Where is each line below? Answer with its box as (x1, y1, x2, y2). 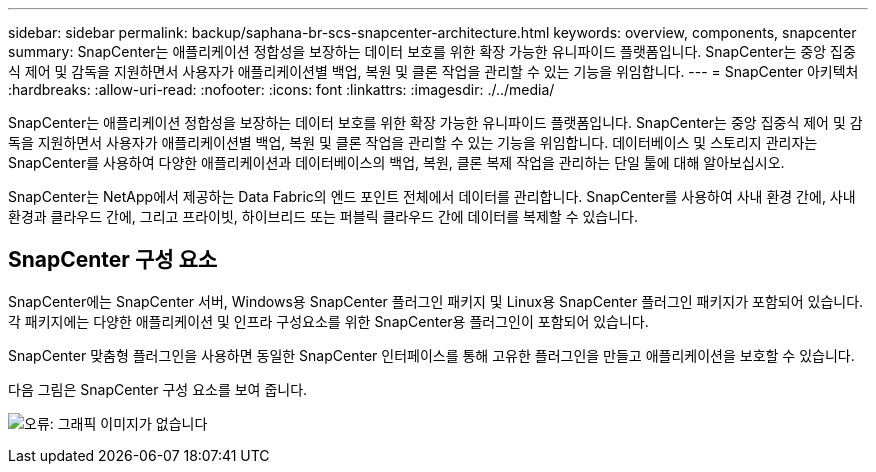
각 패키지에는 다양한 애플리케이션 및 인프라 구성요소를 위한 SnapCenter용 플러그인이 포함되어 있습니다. (8, 312, 649, 330)
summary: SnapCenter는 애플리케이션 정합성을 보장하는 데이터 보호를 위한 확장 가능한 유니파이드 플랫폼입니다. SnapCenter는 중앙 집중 (8, 43, 856, 60)
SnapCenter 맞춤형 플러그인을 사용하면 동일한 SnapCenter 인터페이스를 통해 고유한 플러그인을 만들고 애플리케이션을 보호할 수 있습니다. (8, 346, 855, 364)
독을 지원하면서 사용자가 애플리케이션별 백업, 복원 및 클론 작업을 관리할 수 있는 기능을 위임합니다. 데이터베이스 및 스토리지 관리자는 (8, 134, 818, 151)
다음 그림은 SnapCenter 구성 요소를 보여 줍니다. (8, 380, 308, 398)
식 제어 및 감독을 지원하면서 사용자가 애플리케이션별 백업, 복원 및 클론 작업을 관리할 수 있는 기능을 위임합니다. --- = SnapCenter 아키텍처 (8, 63, 859, 80)
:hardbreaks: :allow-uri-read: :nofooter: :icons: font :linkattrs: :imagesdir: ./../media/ (8, 81, 555, 98)
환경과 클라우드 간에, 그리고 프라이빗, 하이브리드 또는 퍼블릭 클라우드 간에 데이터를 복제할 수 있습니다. (8, 208, 639, 225)
